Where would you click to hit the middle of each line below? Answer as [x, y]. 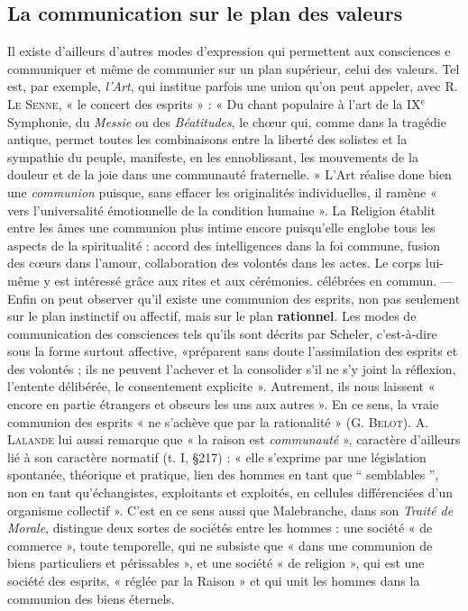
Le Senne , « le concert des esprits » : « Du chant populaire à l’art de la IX [214, 103]
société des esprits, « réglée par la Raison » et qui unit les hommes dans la [214, 581]
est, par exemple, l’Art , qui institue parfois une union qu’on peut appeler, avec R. [233, 86]
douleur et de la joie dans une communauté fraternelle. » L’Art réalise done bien [229, 174]
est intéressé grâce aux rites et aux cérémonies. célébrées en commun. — [254, 280]
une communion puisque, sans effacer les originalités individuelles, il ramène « [222, 192]
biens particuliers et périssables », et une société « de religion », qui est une [216, 563]
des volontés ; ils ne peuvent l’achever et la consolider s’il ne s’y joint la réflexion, [232, 368]
